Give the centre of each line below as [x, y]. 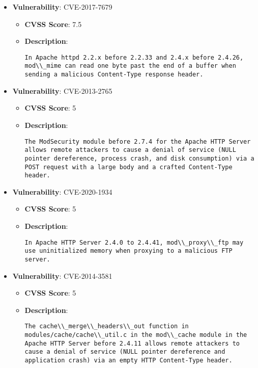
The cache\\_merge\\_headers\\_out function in [107, 326]
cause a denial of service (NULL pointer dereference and [125, 352]
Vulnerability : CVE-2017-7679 [62, 7]
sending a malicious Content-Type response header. [114, 75]
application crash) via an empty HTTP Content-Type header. [128, 360]
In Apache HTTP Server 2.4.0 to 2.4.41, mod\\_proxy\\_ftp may [134, 242]
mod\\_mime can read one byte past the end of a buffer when [130, 66]
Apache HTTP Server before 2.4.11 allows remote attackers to [132, 343]
